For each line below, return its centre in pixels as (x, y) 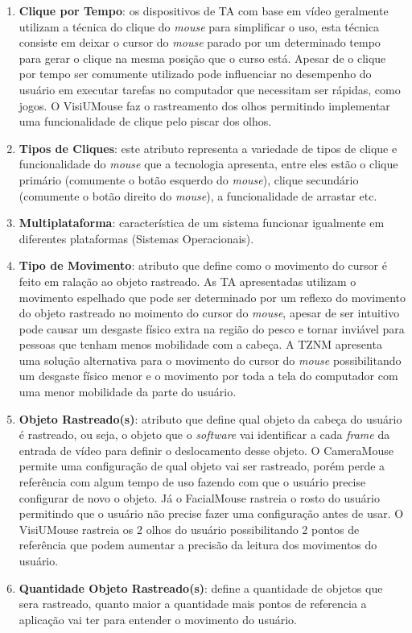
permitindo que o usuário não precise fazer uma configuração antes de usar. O (211, 513)
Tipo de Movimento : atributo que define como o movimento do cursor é (203, 265)
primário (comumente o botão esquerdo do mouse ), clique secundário (189, 179)
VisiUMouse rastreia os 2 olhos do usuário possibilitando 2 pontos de (189, 529)
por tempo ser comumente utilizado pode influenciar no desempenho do (195, 74)
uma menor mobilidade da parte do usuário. (128, 392)
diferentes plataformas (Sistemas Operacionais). (136, 238)
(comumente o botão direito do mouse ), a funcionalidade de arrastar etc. (198, 195)
